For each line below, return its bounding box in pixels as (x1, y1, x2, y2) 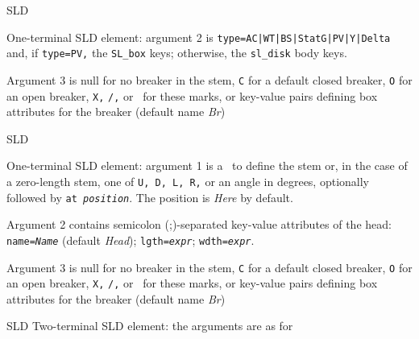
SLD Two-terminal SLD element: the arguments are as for (6, 317, 293, 334)
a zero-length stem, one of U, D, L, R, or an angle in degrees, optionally (6, 173, 370, 189)
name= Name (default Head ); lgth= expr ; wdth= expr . (6, 231, 255, 248)
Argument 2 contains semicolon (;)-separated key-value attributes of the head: (6, 216, 392, 233)
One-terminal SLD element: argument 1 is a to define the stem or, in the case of (6, 157, 408, 174)
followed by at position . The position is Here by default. (6, 188, 293, 205)
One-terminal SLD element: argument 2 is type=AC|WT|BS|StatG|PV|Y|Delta (6, 28, 391, 45)
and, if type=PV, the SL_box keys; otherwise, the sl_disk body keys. (6, 44, 347, 61)
